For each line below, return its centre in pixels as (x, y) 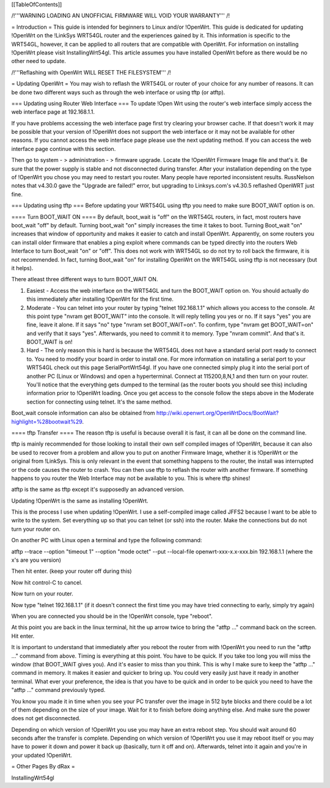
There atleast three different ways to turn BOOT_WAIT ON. (85, 279)
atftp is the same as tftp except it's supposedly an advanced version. (98, 490)
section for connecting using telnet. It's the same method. (99, 402)
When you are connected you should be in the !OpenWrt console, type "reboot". (112, 616)
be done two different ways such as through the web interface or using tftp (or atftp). (118, 92)
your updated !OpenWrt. (42, 755)
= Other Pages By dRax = (43, 767)
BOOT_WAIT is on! (50, 342)
